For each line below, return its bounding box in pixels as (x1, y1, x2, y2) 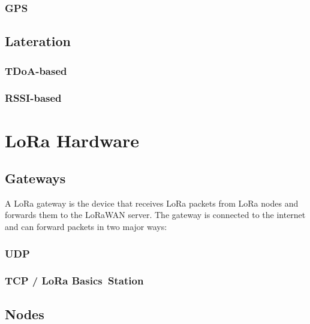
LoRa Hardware (5, 128, 140, 152)
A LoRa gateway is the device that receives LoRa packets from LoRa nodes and (5, 196, 299, 209)
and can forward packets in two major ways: (5, 220, 167, 233)
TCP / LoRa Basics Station (5, 273, 144, 288)
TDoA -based (5, 63, 67, 78)
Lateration (5, 32, 71, 50)
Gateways (5, 169, 66, 187)
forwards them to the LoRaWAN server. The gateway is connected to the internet (5, 208, 306, 221)
